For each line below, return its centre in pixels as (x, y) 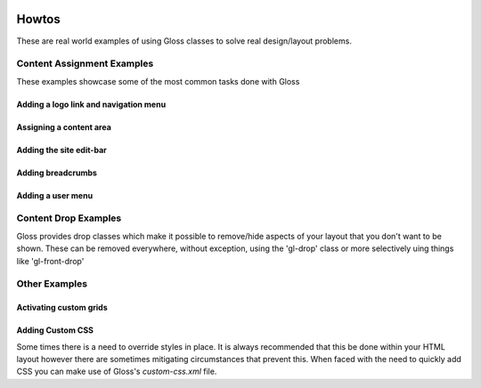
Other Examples (52, 284)
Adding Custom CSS (55, 330)
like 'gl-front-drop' (50, 261)
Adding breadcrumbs (57, 173)
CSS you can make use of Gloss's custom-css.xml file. (117, 372)
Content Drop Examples (69, 218)
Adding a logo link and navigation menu (91, 104)
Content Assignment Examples (85, 64)
